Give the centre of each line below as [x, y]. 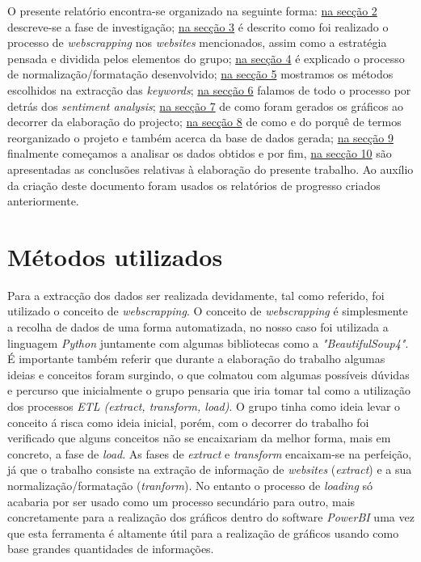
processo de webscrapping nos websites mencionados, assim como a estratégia [197, 42]
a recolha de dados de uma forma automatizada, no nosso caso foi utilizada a [198, 327]
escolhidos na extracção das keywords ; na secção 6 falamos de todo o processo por [209, 89]
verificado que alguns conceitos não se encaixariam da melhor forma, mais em [199, 438]
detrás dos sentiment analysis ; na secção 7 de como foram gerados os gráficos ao [206, 106]
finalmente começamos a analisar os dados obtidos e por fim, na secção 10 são [200, 153]
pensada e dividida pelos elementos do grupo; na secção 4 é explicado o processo [206, 58]
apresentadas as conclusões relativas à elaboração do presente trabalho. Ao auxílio [210, 169]
